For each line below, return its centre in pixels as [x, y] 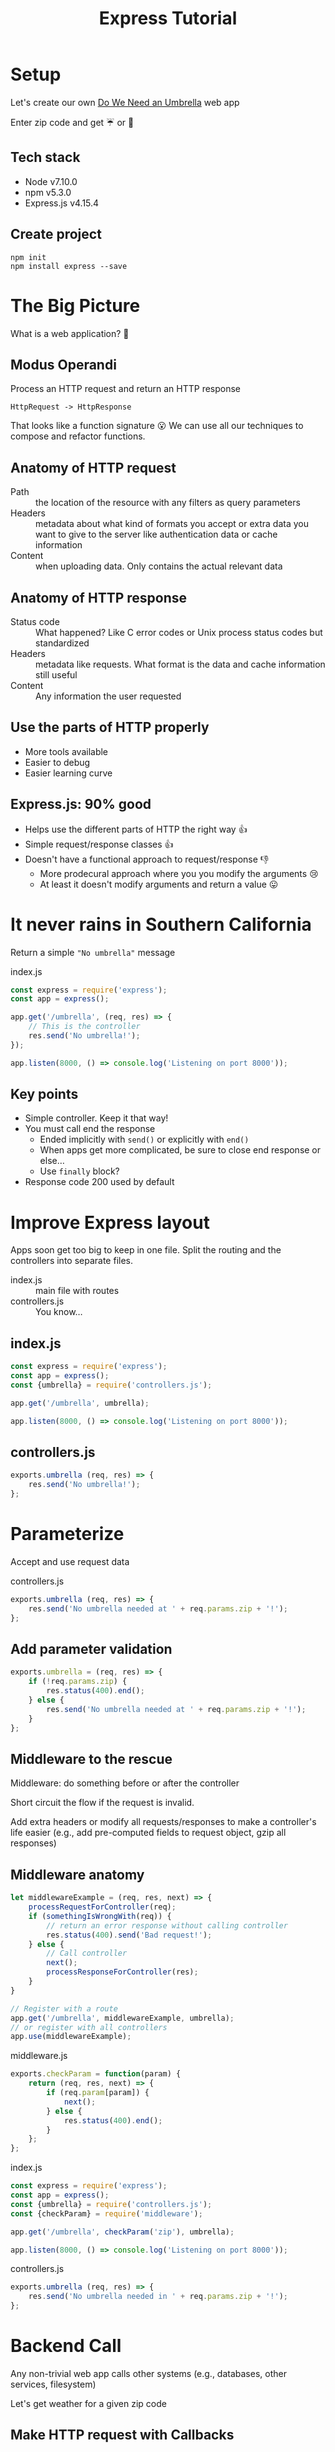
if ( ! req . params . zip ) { [78, 1682]
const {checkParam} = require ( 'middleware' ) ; [106, 2213]
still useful [56, 674]
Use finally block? [79, 1171]
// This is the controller [84, 1027]
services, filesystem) [53, 2384]
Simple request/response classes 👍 [99, 844]
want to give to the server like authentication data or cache [156, 534]
